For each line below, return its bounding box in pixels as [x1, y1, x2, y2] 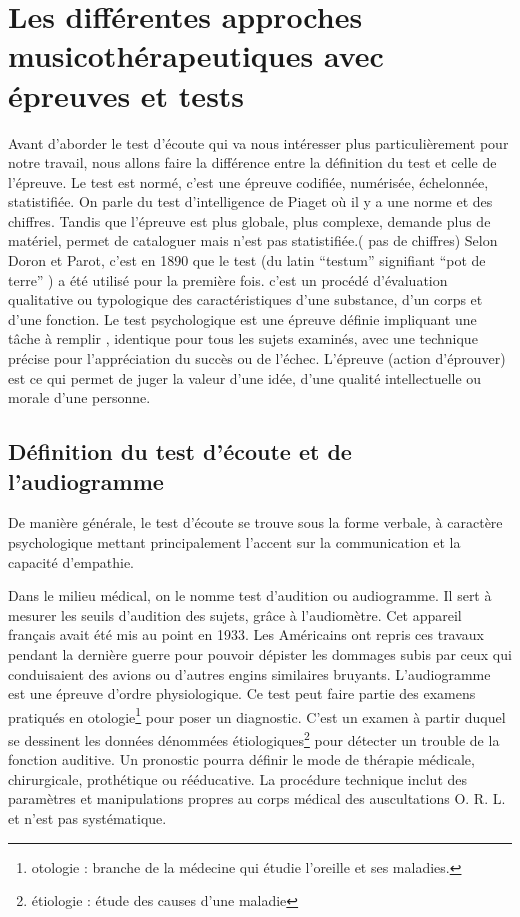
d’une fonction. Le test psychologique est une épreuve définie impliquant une [8, 308, 477, 329]
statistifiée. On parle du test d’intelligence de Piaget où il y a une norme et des [8, 191, 493, 212]
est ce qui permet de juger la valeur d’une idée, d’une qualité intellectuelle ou [8, 367, 482, 388]
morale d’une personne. [8, 387, 151, 408]
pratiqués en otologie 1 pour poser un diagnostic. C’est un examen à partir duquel [8, 703, 506, 727]
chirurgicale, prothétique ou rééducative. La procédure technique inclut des [8, 768, 468, 789]
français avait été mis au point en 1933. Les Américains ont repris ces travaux [8, 624, 485, 645]
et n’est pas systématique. [8, 808, 167, 829]
